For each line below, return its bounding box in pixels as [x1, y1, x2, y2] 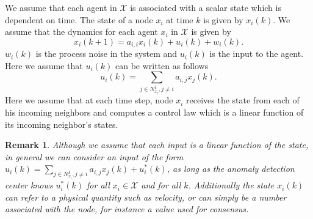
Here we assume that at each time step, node [5, 94, 173, 106]
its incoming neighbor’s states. [5, 117, 118, 130]
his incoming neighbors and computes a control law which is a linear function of [5, 105, 304, 118]
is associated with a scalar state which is [130, 1, 281, 13]
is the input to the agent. [209, 47, 304, 60]
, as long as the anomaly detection [167, 162, 295, 175]
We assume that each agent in [5, 1, 117, 13]
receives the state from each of [186, 94, 300, 106]
